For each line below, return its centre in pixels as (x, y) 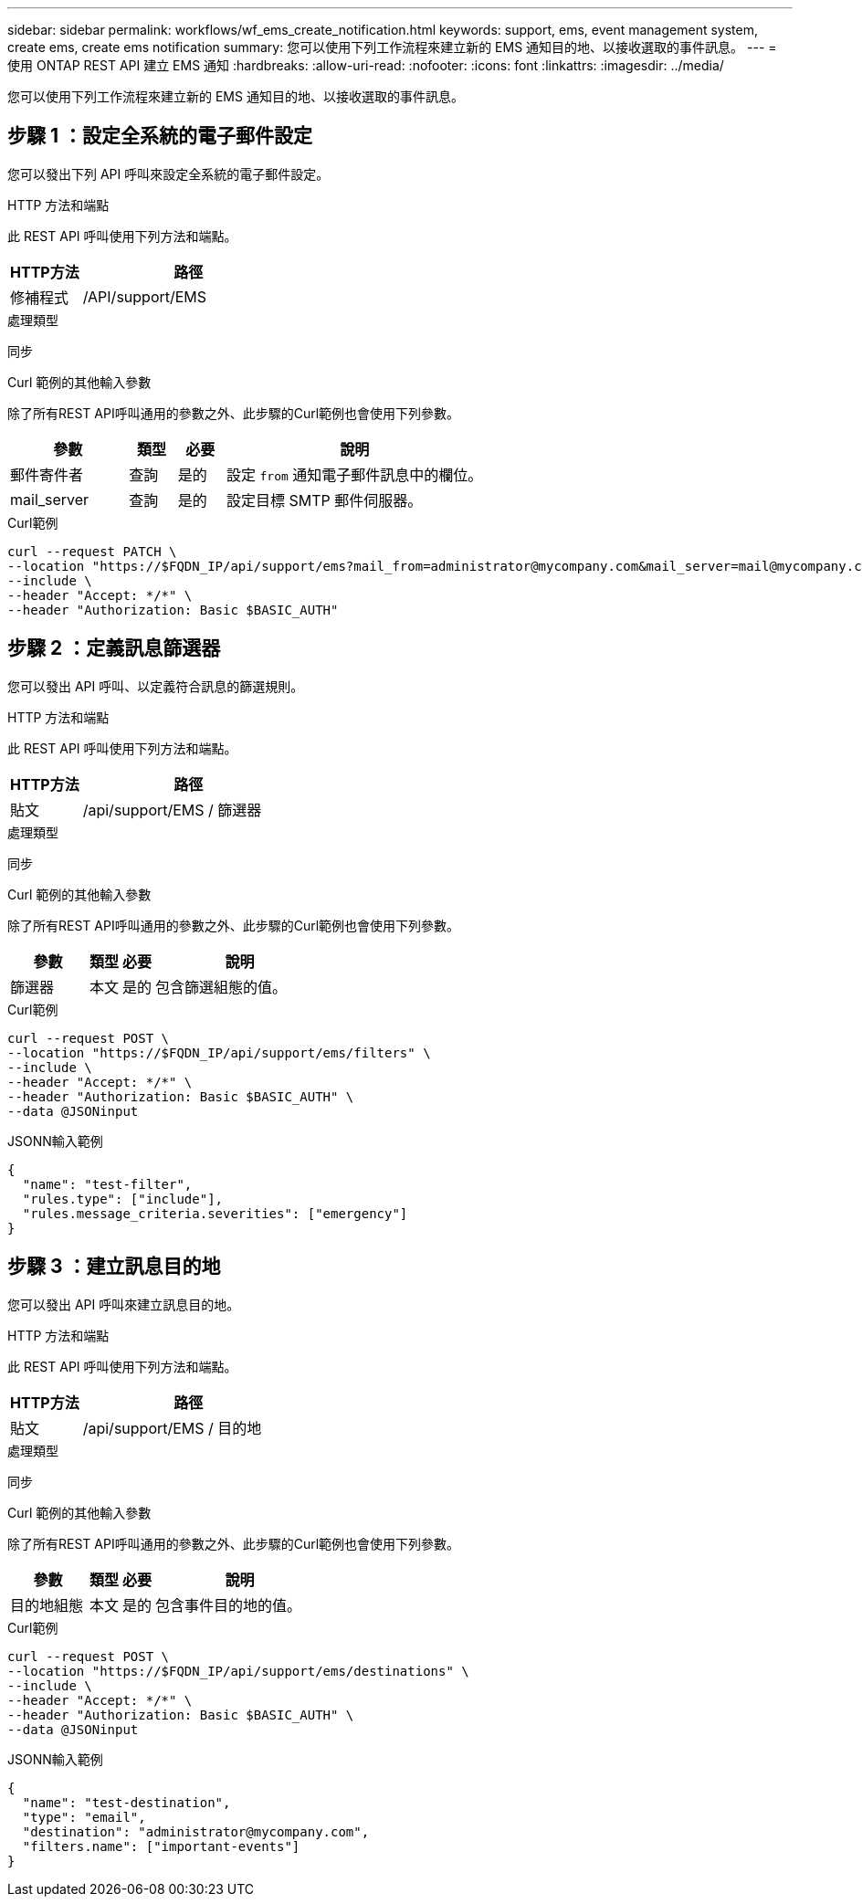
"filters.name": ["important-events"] (161, 1846)
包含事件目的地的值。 (229, 1605)
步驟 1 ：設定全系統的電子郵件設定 (160, 136)
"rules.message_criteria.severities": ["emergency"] (215, 1213)
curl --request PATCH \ (92, 551)
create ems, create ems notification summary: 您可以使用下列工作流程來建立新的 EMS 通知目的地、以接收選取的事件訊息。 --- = (392, 47)
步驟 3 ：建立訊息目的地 (114, 1267)
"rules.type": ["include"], (123, 1199)
